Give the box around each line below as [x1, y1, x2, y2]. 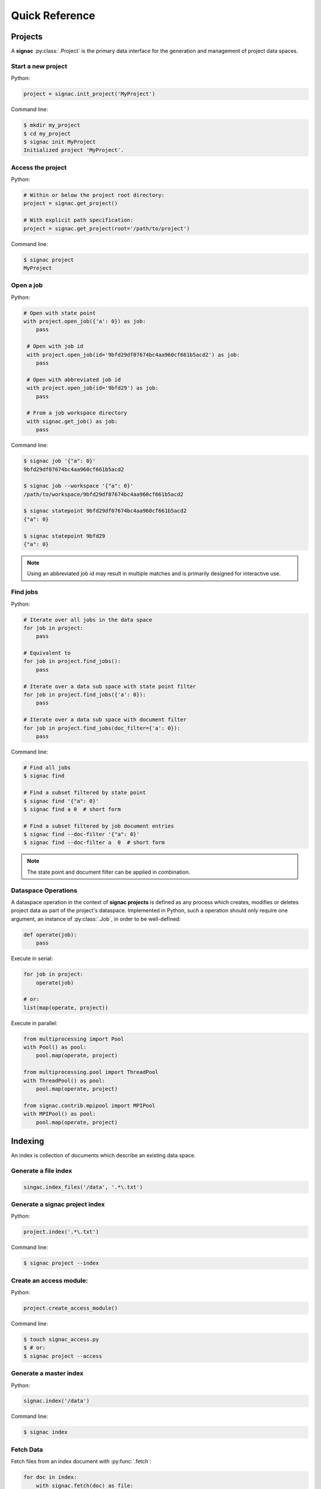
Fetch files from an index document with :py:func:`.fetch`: [11, 1458, 152, 1465]
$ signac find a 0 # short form [23, 806, 121, 812]
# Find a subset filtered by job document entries [23, 823, 175, 829]
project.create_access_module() [23, 1305, 118, 1312]
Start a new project [11, 62, 68, 70]
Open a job [11, 281, 43, 289]
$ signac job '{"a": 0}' [23, 457, 96, 465]
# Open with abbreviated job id [27, 376, 121, 383]
